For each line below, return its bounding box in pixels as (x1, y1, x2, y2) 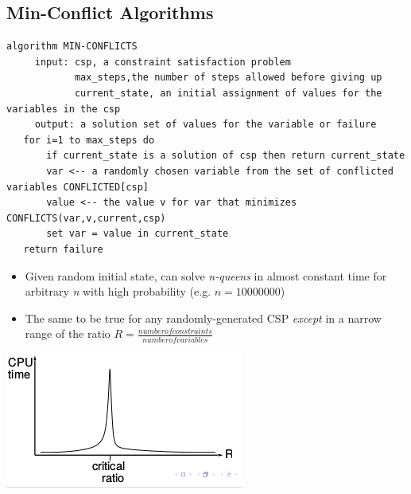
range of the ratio (25, 325, 111, 342)
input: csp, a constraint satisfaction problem (34, 56, 291, 68)
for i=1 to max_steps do (23, 134, 155, 146)
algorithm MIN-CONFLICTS (6, 41, 138, 53)
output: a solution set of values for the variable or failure (34, 119, 377, 131)
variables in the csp (6, 103, 121, 115)
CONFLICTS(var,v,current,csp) (6, 212, 166, 224)
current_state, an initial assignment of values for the (74, 87, 382, 99)
